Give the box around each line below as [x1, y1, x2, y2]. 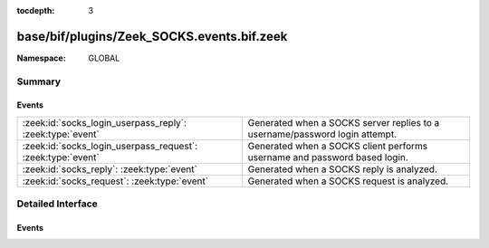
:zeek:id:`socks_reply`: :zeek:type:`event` [22, 163, 198, 176]
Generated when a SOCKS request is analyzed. [247, 175, 449, 187]
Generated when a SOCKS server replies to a [247, 116, 440, 129]
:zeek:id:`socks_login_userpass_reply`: [22, 116, 187, 129]
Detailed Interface [16, 197, 99, 210]
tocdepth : [16, 5, 55, 15]
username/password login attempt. [247, 128, 398, 140]
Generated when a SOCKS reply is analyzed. [247, 163, 438, 176]
